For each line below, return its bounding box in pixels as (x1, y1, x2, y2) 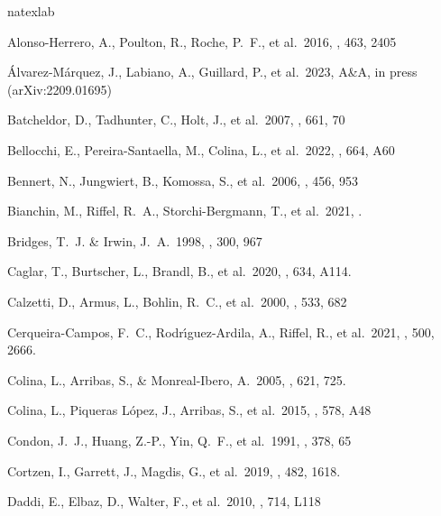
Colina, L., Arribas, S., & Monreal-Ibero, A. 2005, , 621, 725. (7, 370, 346, 389)
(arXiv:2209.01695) (7, 79, 112, 98)
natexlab (7, 2, 55, 20)
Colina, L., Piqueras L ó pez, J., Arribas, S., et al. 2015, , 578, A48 (7, 401, 372, 419)
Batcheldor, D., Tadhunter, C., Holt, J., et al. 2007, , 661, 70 (7, 110, 345, 129)
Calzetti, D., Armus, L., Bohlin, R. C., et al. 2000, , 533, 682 (7, 291, 347, 310)
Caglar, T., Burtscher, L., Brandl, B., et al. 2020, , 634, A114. (7, 262, 352, 281)
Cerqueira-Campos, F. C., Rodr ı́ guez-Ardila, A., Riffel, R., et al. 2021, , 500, (7, 322, 435, 341)
